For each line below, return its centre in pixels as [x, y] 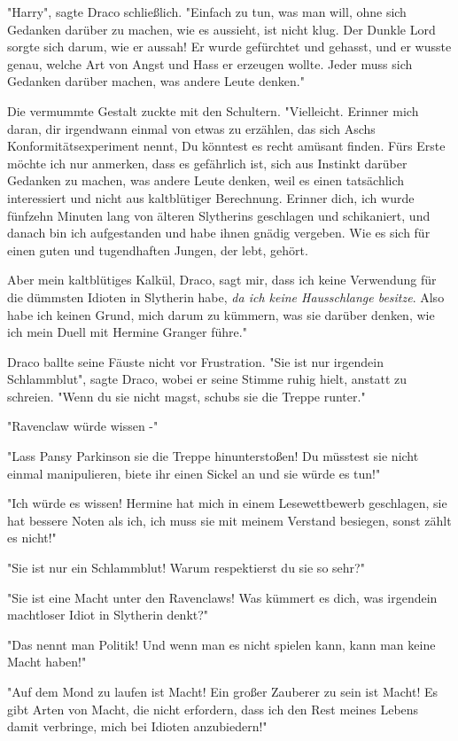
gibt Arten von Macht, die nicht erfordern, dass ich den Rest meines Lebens [213, 709]
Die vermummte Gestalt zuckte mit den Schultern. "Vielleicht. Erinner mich [213, 110]
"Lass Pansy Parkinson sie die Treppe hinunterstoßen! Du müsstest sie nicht [213, 456]
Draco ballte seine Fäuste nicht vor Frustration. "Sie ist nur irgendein [195, 361]
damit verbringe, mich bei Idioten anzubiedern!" [137, 726]
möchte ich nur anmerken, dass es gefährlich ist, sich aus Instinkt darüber [207, 163]
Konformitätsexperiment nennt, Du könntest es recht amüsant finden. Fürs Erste [226, 146]
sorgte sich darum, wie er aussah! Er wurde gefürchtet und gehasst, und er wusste [229, 47]
